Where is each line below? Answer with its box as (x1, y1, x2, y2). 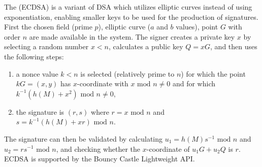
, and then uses (210, 41, 257, 52)
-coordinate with (77, 78, 128, 89)
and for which (172, 78, 215, 89)
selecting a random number (4, 41, 89, 52)
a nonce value (16, 68, 58, 79)
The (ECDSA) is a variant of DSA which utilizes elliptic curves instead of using (4, 2, 252, 12)
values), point (176, 21, 218, 32)
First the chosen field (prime (4, 21, 92, 32)
